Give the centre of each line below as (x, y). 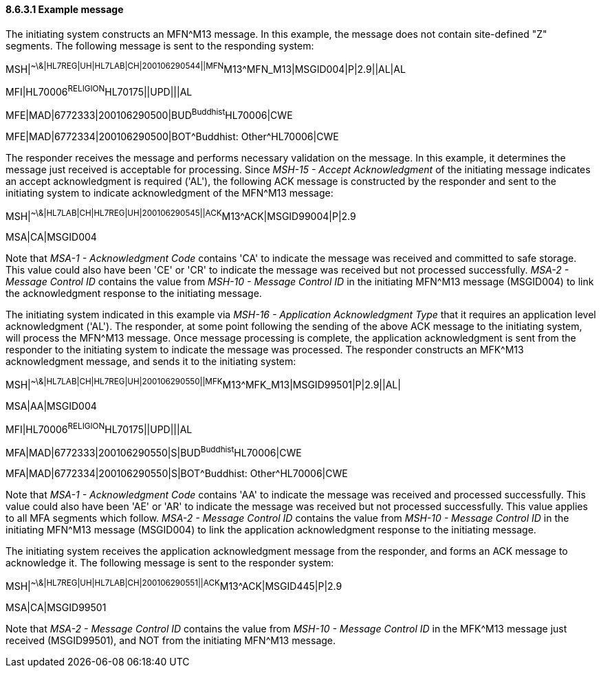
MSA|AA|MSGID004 (51, 406)
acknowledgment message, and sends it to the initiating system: (151, 362)
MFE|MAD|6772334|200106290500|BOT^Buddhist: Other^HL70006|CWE (172, 136)
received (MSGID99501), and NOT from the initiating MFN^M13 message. (171, 640)
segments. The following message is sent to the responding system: (160, 45)
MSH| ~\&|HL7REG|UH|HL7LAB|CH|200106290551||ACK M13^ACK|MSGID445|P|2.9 (174, 585)
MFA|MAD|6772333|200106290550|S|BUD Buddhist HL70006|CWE (154, 451)
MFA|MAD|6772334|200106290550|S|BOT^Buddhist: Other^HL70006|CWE (177, 474)
